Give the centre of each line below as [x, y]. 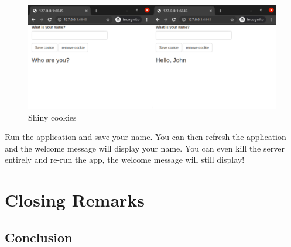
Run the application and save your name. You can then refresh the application [145, 137]
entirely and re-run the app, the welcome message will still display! [125, 159]
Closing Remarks [75, 200]
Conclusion [39, 237]
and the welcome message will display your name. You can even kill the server [145, 148]
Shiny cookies [52, 117]
